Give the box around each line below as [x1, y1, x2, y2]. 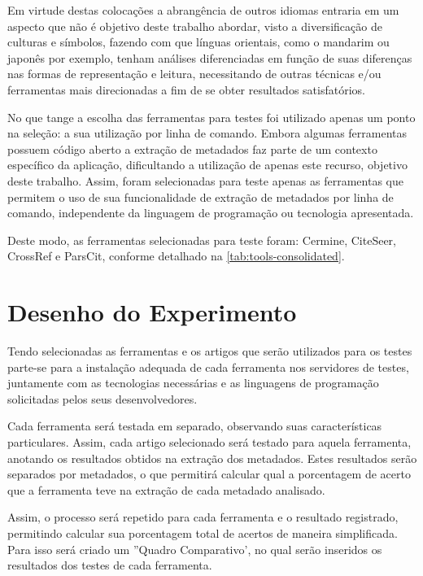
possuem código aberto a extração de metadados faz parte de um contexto [7, 140, 377, 157]
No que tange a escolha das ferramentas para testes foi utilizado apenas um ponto [7, 108, 416, 125]
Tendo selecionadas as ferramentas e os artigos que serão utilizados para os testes [7, 343, 412, 360]
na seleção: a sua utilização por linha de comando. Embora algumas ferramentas [7, 124, 408, 142]
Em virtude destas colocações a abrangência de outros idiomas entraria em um [7, 2, 399, 18]
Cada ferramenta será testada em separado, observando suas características [7, 417, 382, 434]
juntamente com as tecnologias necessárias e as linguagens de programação [7, 374, 379, 391]
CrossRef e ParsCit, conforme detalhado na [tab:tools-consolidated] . [7, 247, 345, 264]
